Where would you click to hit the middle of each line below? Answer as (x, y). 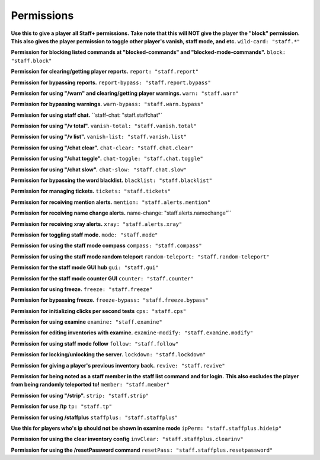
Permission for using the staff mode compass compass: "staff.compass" (106, 245)
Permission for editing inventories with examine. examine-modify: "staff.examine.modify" (132, 333)
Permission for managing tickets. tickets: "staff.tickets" (91, 191)
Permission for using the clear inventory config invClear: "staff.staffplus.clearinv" (127, 439)
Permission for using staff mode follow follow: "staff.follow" (95, 343)
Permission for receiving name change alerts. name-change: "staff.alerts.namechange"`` (121, 213)
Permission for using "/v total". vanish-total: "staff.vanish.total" (104, 126)
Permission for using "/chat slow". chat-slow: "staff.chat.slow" (99, 170)
